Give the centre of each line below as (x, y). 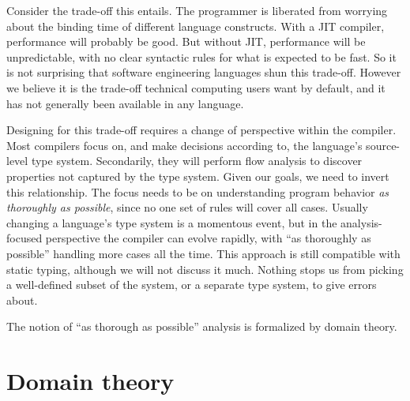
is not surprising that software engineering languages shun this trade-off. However (204, 72)
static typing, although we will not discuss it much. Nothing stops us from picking (205, 269)
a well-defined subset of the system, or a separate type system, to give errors (192, 285)
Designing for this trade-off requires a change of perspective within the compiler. (201, 130)
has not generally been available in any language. (125, 103)
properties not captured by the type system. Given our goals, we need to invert (198, 176)
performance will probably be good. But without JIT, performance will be (186, 41)
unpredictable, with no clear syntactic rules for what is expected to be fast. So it (201, 56)
